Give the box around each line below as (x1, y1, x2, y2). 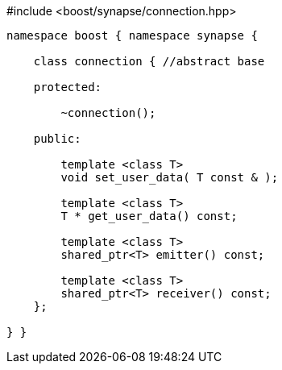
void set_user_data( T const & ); (60, 171, 279, 184)
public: (33, 132, 81, 145)
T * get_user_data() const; (60, 210, 238, 222)
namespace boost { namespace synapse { (6, 29, 258, 42)
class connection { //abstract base (33, 55, 265, 68)
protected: (33, 81, 102, 94)
